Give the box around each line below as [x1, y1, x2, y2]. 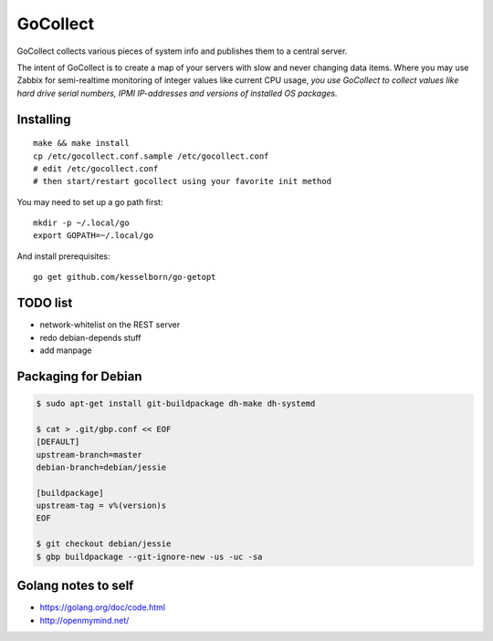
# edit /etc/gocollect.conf [33, 163, 159, 173]
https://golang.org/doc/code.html [39, 602, 166, 613]
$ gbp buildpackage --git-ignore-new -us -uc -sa [36, 552, 263, 562]
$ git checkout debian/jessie [36, 539, 172, 549]
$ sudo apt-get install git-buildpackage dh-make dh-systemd [36, 398, 316, 408]
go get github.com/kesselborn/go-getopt [33, 272, 216, 283]
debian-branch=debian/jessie [36, 461, 167, 472]
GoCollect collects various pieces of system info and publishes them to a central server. [16, 46, 348, 57]
